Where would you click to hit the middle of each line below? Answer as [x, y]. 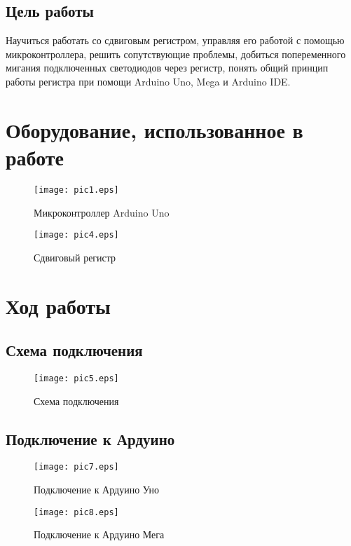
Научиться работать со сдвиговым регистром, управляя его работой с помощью [175, 40]
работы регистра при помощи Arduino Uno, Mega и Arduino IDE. [148, 81]
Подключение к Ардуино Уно [96, 490]
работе [35, 157]
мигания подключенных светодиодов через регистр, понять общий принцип [167, 68]
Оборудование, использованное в [154, 129]
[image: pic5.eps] [76, 378]
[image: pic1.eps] [76, 190]
